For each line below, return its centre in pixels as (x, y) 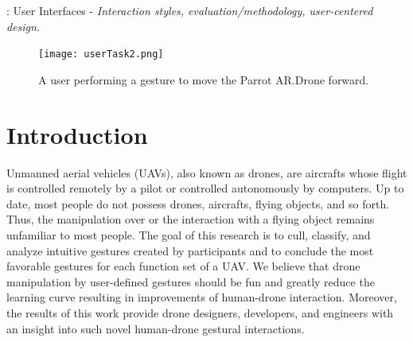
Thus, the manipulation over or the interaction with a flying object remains (191, 219)
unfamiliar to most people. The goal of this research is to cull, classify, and (189, 234)
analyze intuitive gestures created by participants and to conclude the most (190, 250)
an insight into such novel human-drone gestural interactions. (156, 328)
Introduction (77, 134)
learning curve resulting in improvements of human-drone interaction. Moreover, (202, 297)
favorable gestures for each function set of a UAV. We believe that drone (183, 266)
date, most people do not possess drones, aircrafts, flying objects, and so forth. (198, 203)
